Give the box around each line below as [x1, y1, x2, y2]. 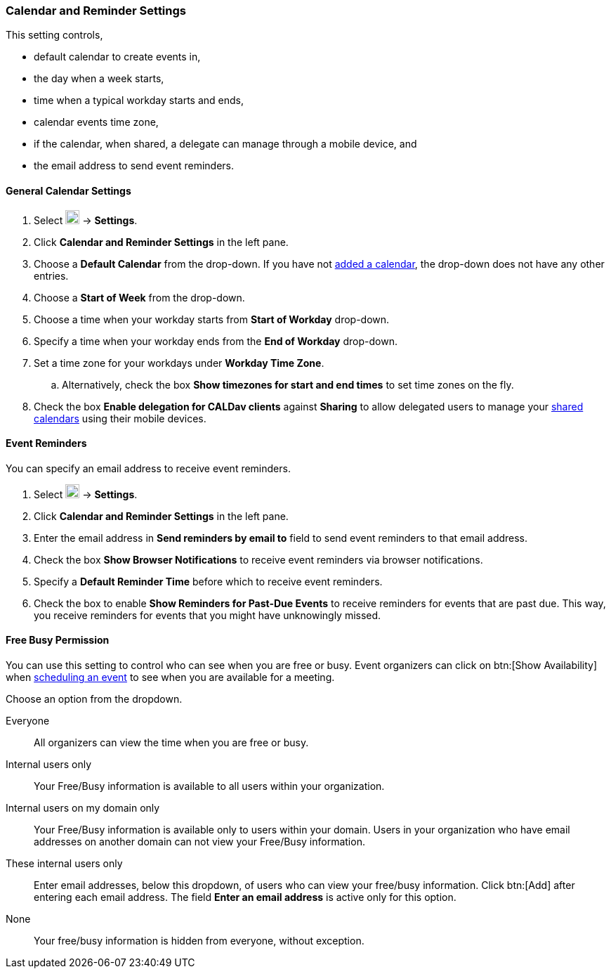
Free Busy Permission [6, 634, 110, 647]
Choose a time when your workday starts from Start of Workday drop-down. [34, 313, 390, 325]
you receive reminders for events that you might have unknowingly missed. [34, 609, 381, 621]
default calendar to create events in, [34, 51, 201, 63]
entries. [34, 269, 69, 282]
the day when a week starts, [34, 72, 164, 85]
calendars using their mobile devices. [34, 412, 206, 424]
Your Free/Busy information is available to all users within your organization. [34, 780, 385, 793]
